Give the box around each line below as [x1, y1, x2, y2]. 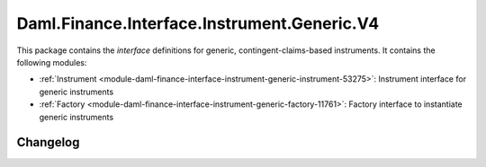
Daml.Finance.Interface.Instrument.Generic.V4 [16, 13, 380, 33]
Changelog [16, 135, 80, 150]
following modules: [16, 57, 87, 67]
